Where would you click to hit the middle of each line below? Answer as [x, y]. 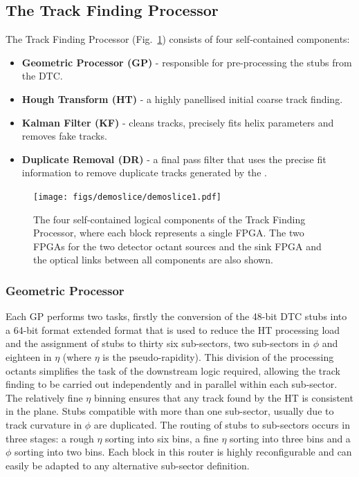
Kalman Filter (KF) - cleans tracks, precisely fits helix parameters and [178, 122]
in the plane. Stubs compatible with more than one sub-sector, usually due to [170, 411]
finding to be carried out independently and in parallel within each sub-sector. [172, 384]
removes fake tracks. [64, 136]
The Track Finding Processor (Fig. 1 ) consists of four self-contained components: [178, 39]
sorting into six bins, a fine [162, 438]
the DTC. [42, 76]
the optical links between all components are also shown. [153, 260]
